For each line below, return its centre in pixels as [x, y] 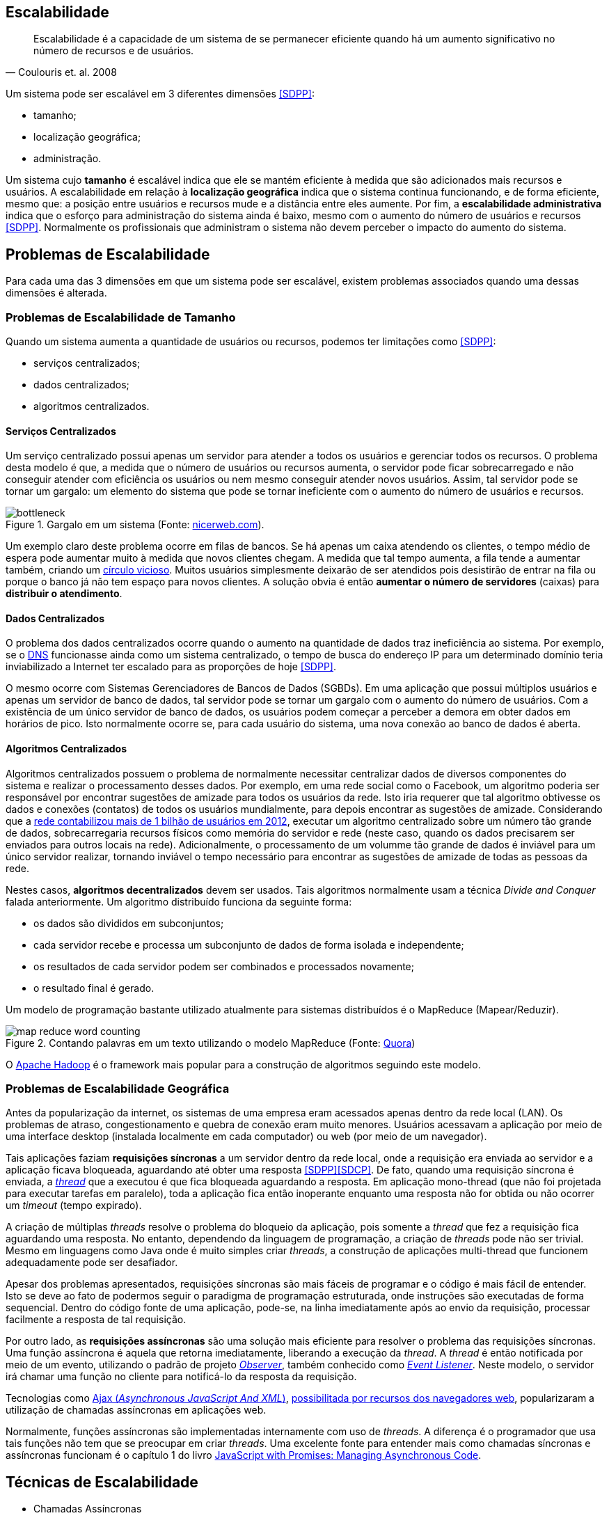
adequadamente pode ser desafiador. [92, 1263]
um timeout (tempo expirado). [74, 1205]
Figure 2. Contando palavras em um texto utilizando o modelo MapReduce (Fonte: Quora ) [211, 1043]
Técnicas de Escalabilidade [102, 1482]
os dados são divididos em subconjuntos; [129, 923]
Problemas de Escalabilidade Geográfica [118, 1089]
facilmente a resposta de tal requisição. [96, 1320]
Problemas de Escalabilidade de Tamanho [121, 317]
